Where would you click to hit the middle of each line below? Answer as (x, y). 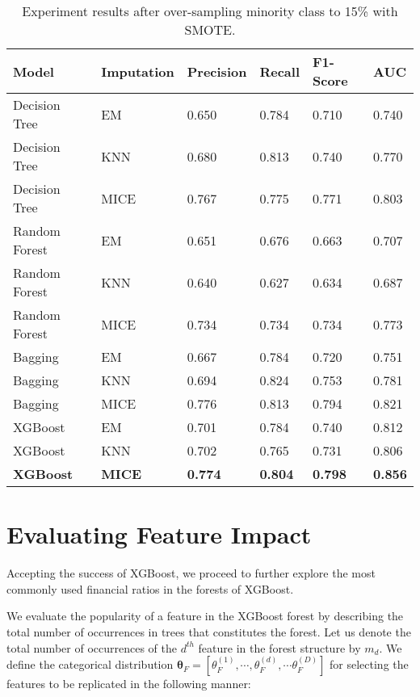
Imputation (138, 71)
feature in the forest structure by (279, 647)
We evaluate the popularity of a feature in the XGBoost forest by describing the (205, 616)
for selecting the (369, 664)
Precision (217, 71)
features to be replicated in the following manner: (129, 684)
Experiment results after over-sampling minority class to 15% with (210, 11)
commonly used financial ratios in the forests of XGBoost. (150, 588)
